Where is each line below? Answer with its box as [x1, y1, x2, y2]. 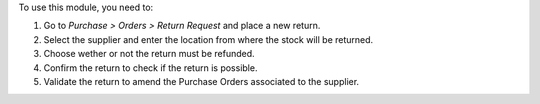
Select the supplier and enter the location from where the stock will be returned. [43, 33, 374, 45]
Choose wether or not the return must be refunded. [43, 48, 255, 60]
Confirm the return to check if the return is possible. [43, 61, 258, 74]
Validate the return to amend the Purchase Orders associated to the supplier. [43, 75, 360, 87]
